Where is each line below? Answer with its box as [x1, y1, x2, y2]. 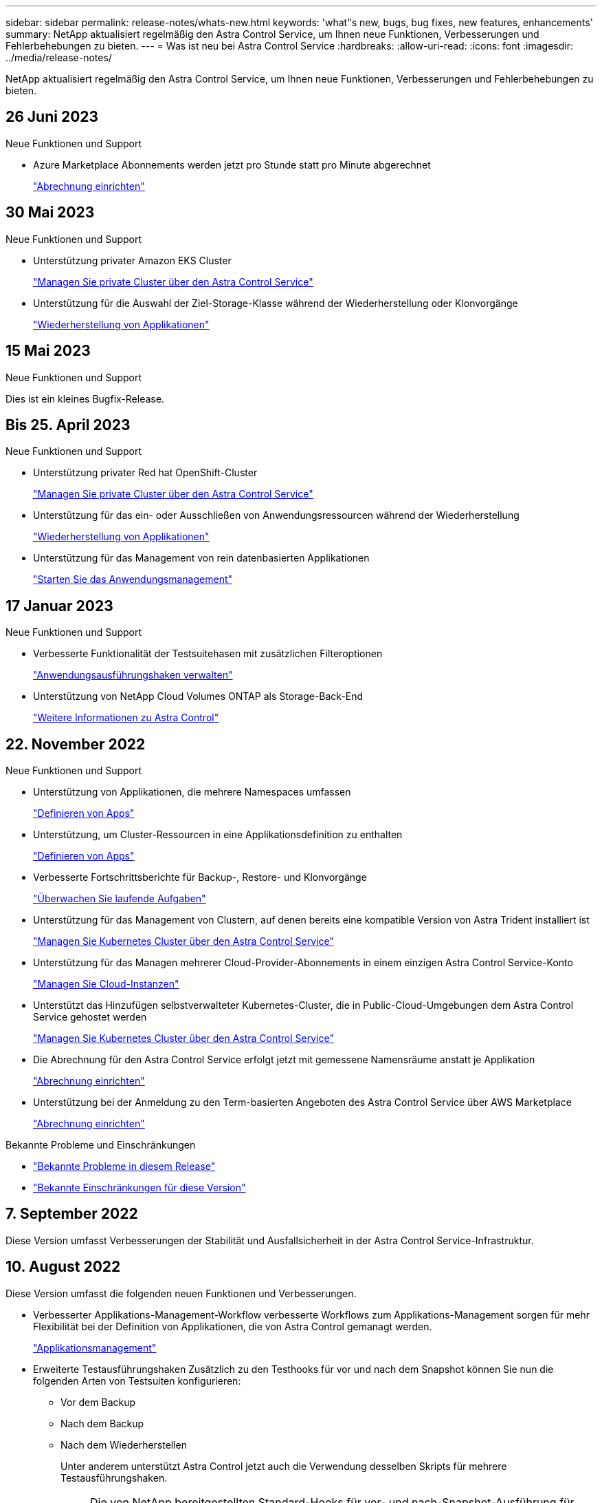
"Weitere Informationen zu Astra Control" [33, 712, 219, 724]
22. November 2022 [5, 735, 146, 753]
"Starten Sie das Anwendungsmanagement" [33, 573, 233, 586]
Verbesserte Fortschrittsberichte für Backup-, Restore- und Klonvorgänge [33, 871, 367, 884]
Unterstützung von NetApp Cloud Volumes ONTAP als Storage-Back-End [33, 690, 364, 703]
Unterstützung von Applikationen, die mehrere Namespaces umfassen [33, 786, 351, 798]
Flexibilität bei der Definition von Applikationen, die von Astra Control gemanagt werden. [33, 1320, 432, 1332]
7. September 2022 [5, 1205, 138, 1223]
